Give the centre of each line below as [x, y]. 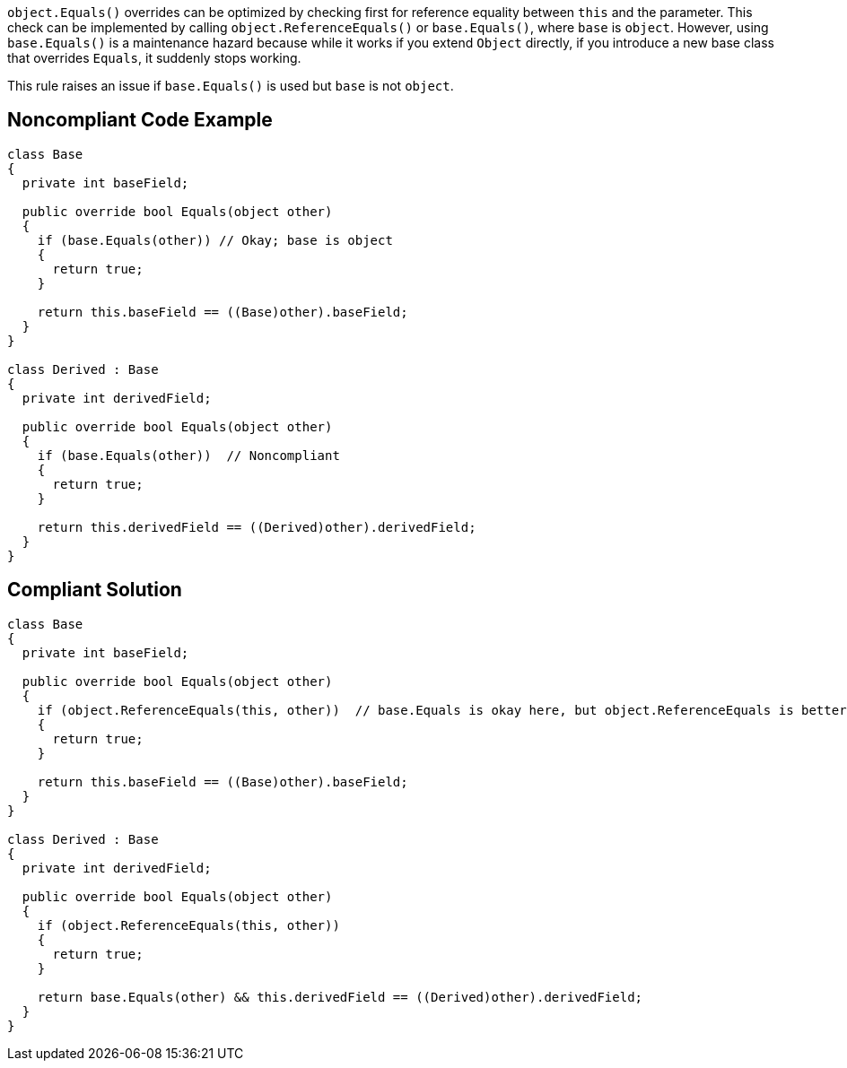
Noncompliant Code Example [140, 120]
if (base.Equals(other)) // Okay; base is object [215, 240]
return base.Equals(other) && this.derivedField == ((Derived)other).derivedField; [340, 997]
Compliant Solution [95, 590]
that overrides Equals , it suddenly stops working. [154, 58]
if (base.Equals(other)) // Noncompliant [188, 455]
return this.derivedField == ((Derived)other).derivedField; [257, 527]
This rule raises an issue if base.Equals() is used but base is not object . [231, 86]
